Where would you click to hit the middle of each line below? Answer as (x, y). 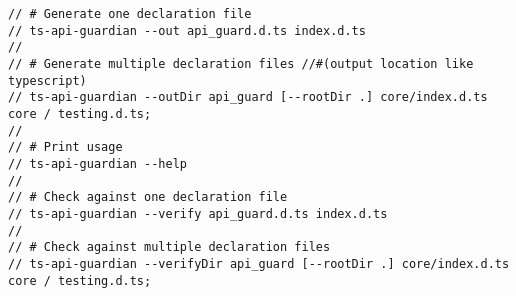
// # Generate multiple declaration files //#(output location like (241, 63)
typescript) (47, 80)
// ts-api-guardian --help (97, 163)
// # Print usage (65, 147)
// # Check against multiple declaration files (169, 247)
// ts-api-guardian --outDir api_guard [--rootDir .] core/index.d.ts (248, 97)
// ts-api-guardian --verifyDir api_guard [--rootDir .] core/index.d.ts (259, 263)
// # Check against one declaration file (148, 197)
